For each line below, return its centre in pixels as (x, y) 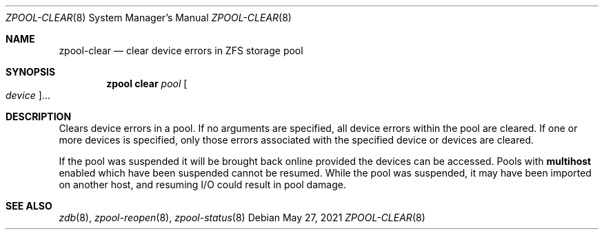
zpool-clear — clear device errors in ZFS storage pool (181, 51)
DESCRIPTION (39, 116)
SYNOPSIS (31, 72)
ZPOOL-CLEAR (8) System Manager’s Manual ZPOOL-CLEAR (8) (149, 18)
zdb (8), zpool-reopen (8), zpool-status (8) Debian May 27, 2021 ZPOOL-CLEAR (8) (242, 217)
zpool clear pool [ (147, 83)
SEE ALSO (29, 206)
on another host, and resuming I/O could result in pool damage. (202, 184)
